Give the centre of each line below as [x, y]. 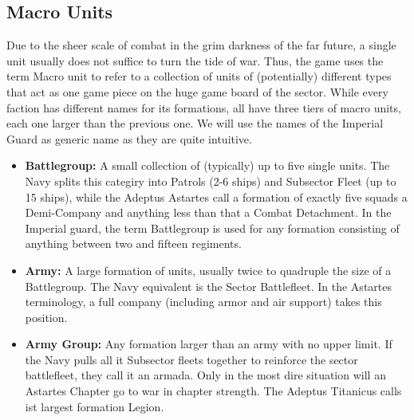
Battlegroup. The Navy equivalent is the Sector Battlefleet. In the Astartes [208, 286]
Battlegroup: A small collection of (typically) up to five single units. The [207, 165]
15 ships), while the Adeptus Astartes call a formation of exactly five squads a [216, 196]
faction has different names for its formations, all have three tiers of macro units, [204, 107]
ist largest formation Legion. [95, 406]
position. [46, 317]
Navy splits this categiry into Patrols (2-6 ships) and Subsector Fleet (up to [211, 181]
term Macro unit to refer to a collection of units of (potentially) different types [199, 76]
